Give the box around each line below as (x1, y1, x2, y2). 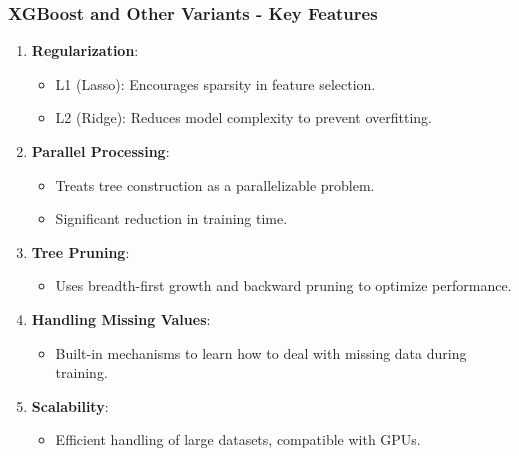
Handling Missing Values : (31, 308, 211, 329)
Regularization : (31, 40, 139, 61)
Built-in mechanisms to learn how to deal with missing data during (55, 342, 467, 363)
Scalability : (31, 395, 109, 416)
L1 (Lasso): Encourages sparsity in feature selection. (55, 73, 376, 94)
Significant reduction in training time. (55, 208, 288, 229)
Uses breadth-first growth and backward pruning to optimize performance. (55, 275, 512, 296)
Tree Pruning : (31, 241, 130, 262)
